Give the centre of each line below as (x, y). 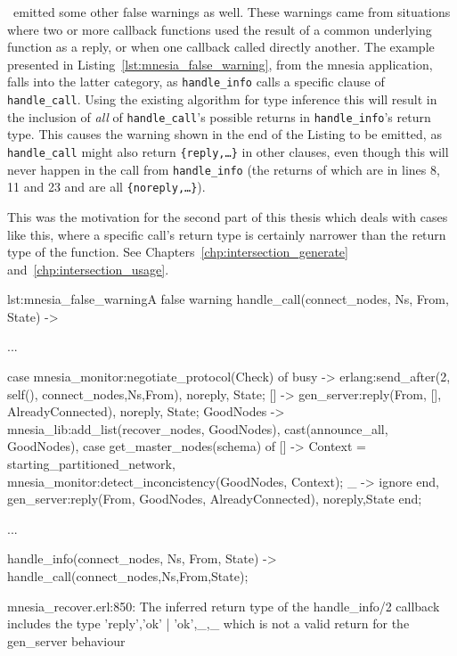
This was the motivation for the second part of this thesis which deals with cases (228, 216)
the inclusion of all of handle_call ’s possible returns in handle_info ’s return (219, 116)
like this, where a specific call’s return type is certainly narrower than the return (227, 234)
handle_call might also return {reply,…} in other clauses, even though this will (228, 151)
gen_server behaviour (66, 640)
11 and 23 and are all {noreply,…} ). (106, 187)
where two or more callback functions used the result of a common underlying (220, 29)
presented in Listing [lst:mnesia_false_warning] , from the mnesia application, (220, 64)
